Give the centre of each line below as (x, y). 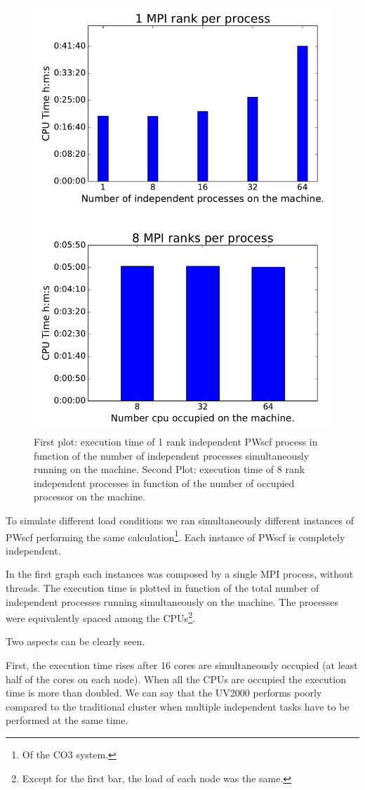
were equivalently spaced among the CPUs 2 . (100, 617)
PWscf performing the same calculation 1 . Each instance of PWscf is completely (175, 536)
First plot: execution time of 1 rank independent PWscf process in (176, 441)
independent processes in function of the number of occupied (164, 483)
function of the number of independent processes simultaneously (172, 455)
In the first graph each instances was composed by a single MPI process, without (180, 574)
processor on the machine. (89, 497)
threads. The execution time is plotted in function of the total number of (162, 587)
